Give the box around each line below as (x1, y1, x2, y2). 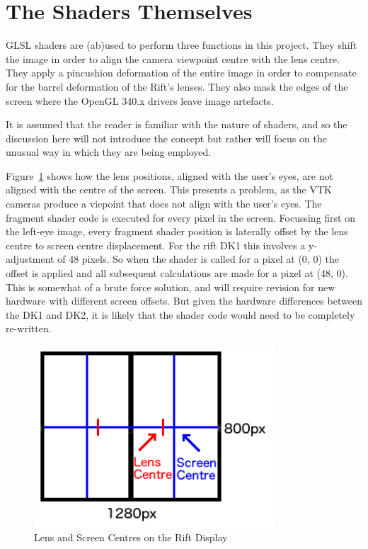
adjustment (6, 251, 54, 266)
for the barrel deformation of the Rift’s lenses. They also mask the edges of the (6, 79, 348, 94)
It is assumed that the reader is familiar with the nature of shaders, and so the (6, 117, 347, 132)
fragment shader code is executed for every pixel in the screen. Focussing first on (6, 210, 355, 225)
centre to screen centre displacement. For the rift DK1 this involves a (6, 237, 306, 252)
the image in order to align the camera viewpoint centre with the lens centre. (6, 51, 340, 66)
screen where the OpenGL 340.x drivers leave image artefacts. (6, 93, 274, 108)
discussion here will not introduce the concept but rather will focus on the (6, 130, 327, 145)
